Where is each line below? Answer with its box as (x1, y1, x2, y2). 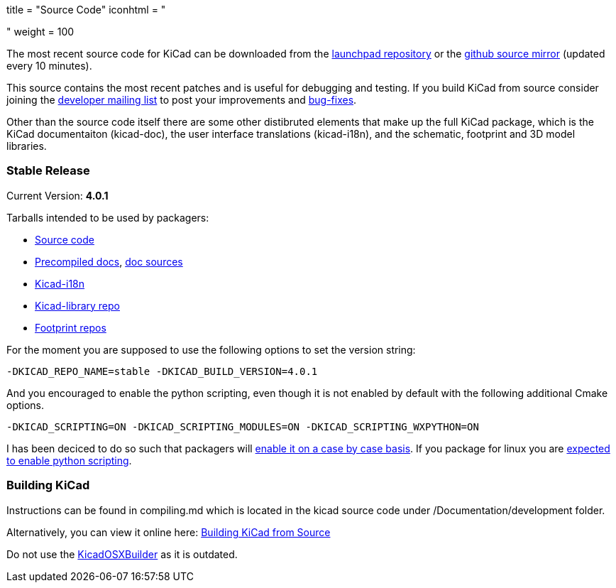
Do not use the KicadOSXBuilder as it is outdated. (6, 548, 238, 560)
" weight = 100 (6, 26, 75, 38)
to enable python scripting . (6, 454, 132, 467)
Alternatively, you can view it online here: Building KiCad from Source (6, 526, 331, 538)
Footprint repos (35, 321, 106, 334)
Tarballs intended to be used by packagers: (6, 211, 209, 224)
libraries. (6, 140, 47, 152)
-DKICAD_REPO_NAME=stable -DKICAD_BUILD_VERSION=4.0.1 (6, 365, 318, 377)
